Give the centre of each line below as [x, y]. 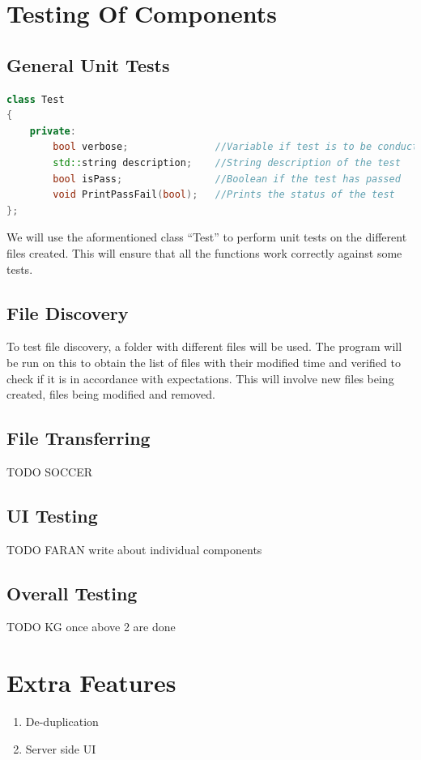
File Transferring [79, 438]
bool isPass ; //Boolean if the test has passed [227, 179]
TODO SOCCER [49, 471]
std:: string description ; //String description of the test [227, 162]
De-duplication [62, 722]
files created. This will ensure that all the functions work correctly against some [204, 252]
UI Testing [52, 515]
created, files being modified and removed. [111, 394]
